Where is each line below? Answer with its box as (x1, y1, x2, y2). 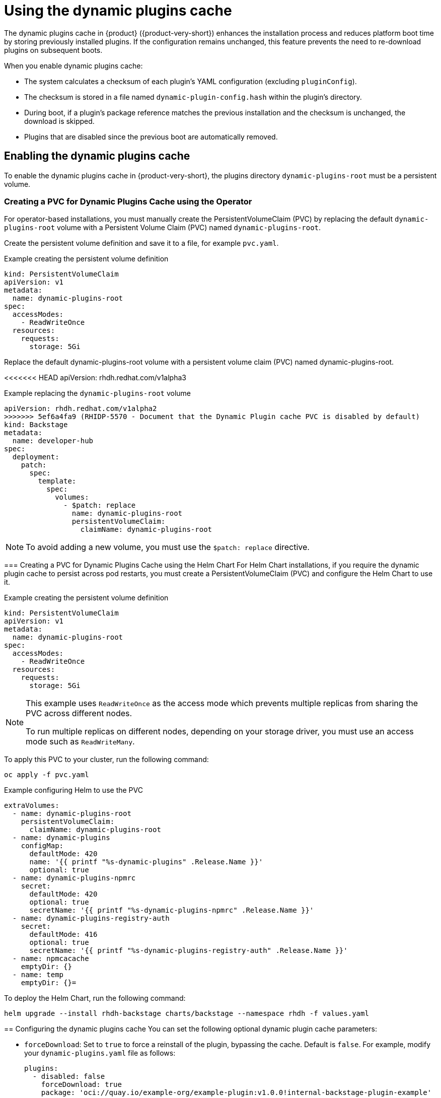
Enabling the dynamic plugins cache (4, 150, 190, 163)
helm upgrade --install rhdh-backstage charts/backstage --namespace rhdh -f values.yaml (4, 1009, 369, 1018)
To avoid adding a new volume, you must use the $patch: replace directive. (26, 542, 310, 553)
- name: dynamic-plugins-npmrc (12, 874, 136, 882)
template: (38, 477, 77, 486)
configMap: (21, 842, 64, 850)
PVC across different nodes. (26, 708, 132, 719)
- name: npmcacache (12, 954, 89, 963)
